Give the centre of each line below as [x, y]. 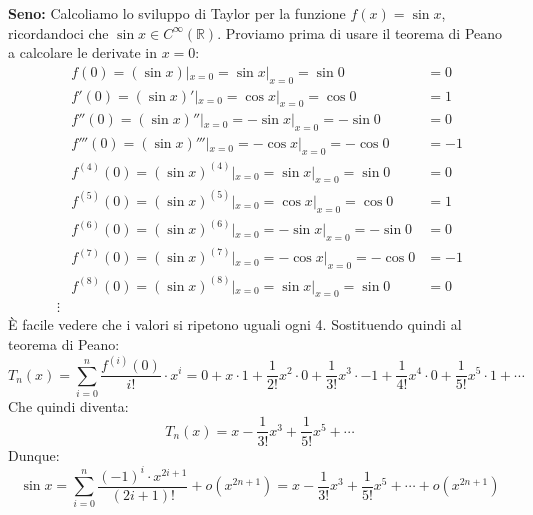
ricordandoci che [58, 32]
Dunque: [34, 454]
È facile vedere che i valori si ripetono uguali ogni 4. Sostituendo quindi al [235, 324]
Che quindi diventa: [68, 405]
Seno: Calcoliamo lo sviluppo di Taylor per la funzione [177, 13]
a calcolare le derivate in [83, 52]
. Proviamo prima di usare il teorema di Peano [360, 32]
